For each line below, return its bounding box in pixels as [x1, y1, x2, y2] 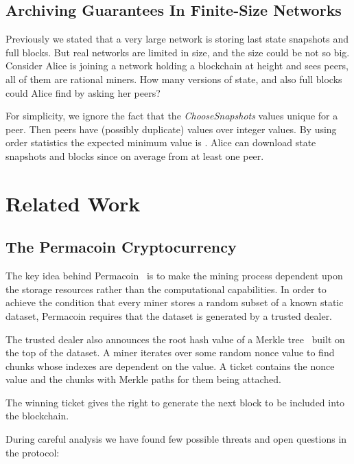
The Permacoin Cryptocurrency [5, 236, 237, 257]
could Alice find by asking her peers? [5, 85, 161, 100]
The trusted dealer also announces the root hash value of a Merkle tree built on [5, 332, 345, 346]
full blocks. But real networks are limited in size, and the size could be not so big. [5, 45, 350, 59]
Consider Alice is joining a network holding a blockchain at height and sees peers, [5, 58, 349, 73]
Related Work [5, 189, 141, 217]
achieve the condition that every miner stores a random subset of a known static [5, 295, 344, 310]
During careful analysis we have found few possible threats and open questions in [5, 432, 347, 446]
